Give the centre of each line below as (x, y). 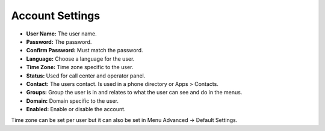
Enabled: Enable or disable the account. (76, 109)
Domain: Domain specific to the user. (72, 101)
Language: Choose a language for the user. (80, 59)
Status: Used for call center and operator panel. (86, 76)
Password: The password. (59, 41)
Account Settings (56, 16)
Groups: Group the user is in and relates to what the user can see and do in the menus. (134, 93)
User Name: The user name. (62, 34)
